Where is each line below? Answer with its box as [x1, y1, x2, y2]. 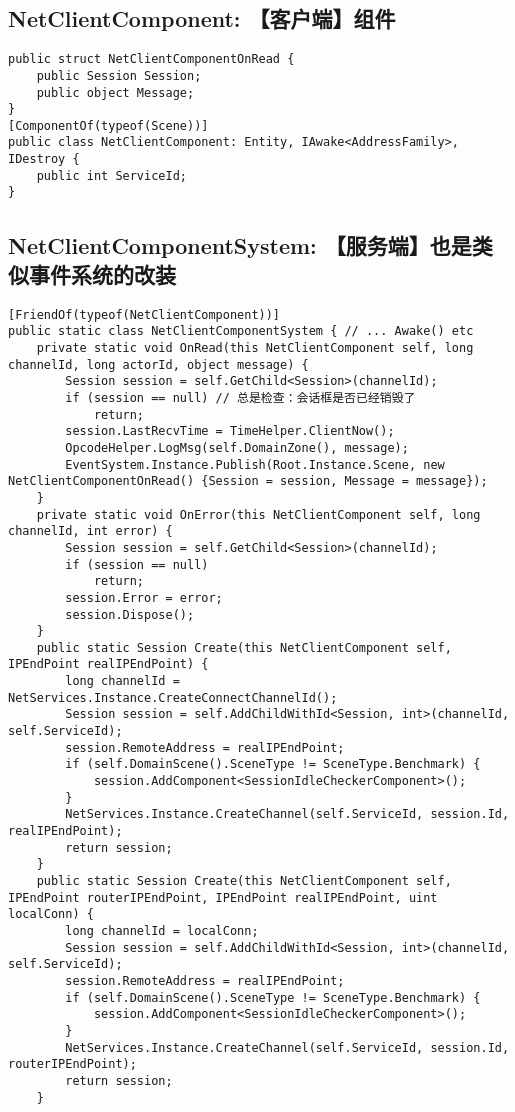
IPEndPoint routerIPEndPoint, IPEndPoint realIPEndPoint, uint [8, 890, 438, 905]
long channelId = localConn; [65, 923, 259, 938]
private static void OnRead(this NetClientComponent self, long [36, 341, 474, 356]
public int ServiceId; [36, 168, 187, 183]
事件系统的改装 [28, 258, 176, 289]
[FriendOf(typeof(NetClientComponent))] [8, 307, 281, 322]
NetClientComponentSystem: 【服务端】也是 [8, 229, 472, 260]
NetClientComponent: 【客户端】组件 [8, 3, 396, 34]
